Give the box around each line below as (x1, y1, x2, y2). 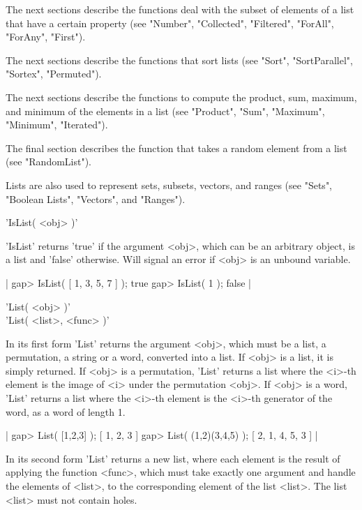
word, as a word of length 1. (6, 404, 126, 419)
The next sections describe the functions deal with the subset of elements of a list (6, 2, 354, 16)
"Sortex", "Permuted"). (6, 66, 102, 81)
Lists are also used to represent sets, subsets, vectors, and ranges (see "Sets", (6, 177, 333, 192)
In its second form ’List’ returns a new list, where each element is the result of (6, 451, 340, 465)
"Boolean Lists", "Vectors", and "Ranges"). (6, 191, 186, 206)
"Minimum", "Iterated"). (6, 117, 108, 132)
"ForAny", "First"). (6, 29, 86, 44)
